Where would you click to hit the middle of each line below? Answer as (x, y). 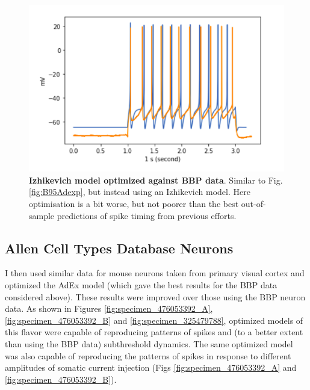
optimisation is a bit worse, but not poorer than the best (134, 203)
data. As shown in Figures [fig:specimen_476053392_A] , (109, 308)
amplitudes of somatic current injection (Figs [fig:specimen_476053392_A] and (151, 367)
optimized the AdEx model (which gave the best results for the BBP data (141, 284)
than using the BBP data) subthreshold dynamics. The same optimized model (149, 343)
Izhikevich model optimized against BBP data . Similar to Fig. (156, 180)
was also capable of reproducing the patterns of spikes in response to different (148, 355)
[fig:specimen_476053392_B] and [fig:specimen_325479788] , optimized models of (154, 320)
